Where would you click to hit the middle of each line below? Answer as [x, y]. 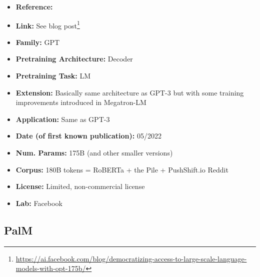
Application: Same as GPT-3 [63, 119]
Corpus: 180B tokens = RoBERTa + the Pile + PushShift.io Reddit [122, 169]
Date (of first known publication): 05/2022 [88, 136]
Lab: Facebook [39, 203]
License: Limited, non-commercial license [80, 186]
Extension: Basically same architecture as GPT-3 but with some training [130, 92]
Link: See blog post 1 [48, 24]
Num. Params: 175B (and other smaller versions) [94, 152]
